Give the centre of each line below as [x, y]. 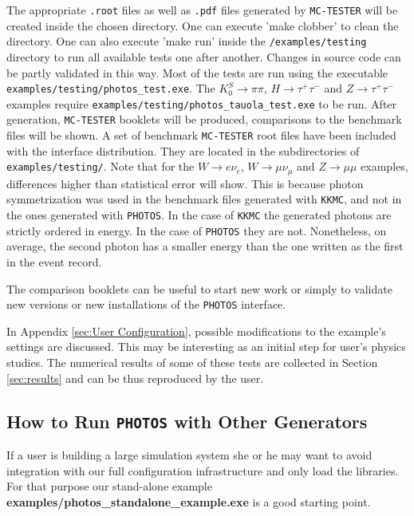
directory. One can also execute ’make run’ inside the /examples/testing [187, 41]
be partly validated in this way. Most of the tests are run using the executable [197, 72]
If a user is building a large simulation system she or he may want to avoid [189, 454]
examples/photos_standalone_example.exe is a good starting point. [189, 501]
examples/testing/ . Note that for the [101, 166]
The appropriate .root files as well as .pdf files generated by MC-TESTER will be [202, 10]
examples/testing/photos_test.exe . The [111, 88]
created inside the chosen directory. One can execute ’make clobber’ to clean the [203, 25]
